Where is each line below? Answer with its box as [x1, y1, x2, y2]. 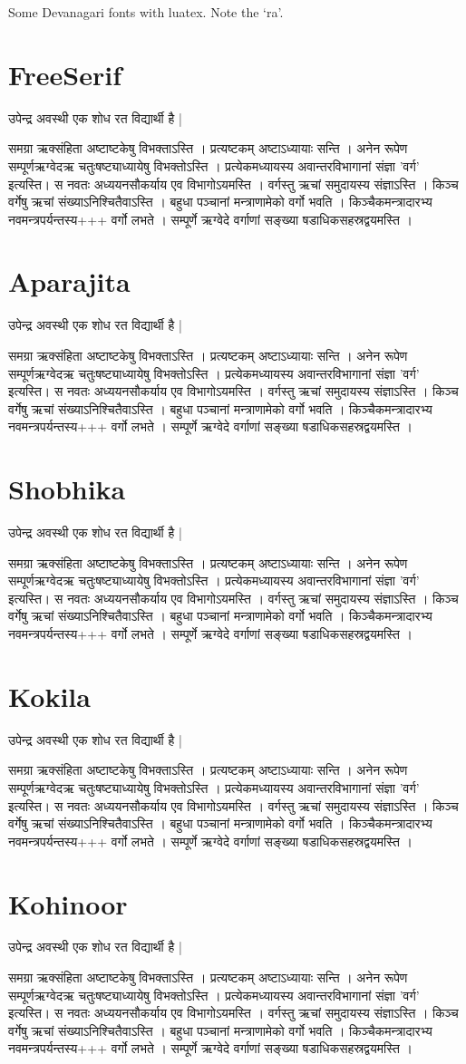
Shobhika [8, 470, 126, 508]
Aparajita [8, 263, 131, 300]
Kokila [8, 677, 91, 714]
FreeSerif [8, 55, 122, 92]
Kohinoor [8, 885, 128, 922]
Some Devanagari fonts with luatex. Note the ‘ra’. [8, 3, 284, 21]
